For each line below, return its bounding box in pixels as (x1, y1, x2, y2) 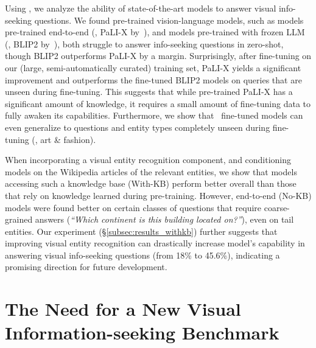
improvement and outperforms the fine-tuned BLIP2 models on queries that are (5, 73, 302, 86)
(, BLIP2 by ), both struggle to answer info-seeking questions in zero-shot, (5, 37, 284, 50)
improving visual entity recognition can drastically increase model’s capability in (5, 237, 305, 249)
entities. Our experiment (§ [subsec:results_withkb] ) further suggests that (5, 224, 278, 237)
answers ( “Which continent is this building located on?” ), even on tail (35, 213, 294, 226)
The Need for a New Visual (5, 296, 241, 321)
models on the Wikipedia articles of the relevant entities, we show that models (5, 165, 297, 178)
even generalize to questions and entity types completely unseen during (5, 120, 270, 133)
